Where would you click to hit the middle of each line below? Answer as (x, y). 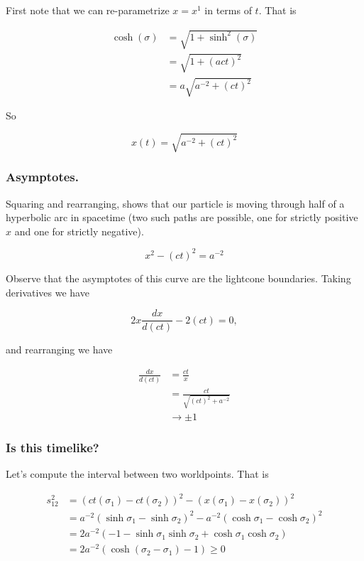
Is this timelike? (53, 447)
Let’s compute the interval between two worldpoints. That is (137, 474)
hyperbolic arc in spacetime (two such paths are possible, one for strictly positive (182, 217)
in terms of (228, 10)
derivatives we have (48, 292)
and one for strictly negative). (79, 231)
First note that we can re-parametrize (88, 10)
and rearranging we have (59, 349)
